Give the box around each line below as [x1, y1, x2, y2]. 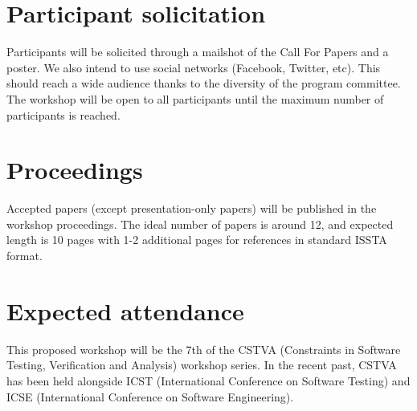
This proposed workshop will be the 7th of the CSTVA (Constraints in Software [6, 340, 401, 357]
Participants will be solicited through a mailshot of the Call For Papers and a [6, 43, 389, 60]
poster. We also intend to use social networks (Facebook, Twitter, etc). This [6, 59, 381, 75]
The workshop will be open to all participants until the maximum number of [6, 90, 384, 107]
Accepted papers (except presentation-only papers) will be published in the [6, 200, 377, 217]
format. [6, 247, 43, 263]
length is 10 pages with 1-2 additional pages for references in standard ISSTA [6, 231, 387, 248]
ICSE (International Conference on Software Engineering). [6, 388, 294, 405]
